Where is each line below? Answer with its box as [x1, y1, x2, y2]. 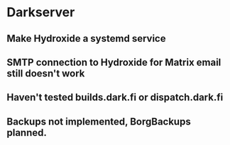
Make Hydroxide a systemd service [6, 33, 166, 45]
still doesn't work [6, 67, 85, 79]
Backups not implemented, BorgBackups [6, 115, 191, 127]
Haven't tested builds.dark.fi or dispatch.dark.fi [6, 91, 224, 103]
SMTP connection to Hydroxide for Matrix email [6, 56, 221, 68]
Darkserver [6, 4, 75, 21]
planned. [6, 127, 48, 139]
